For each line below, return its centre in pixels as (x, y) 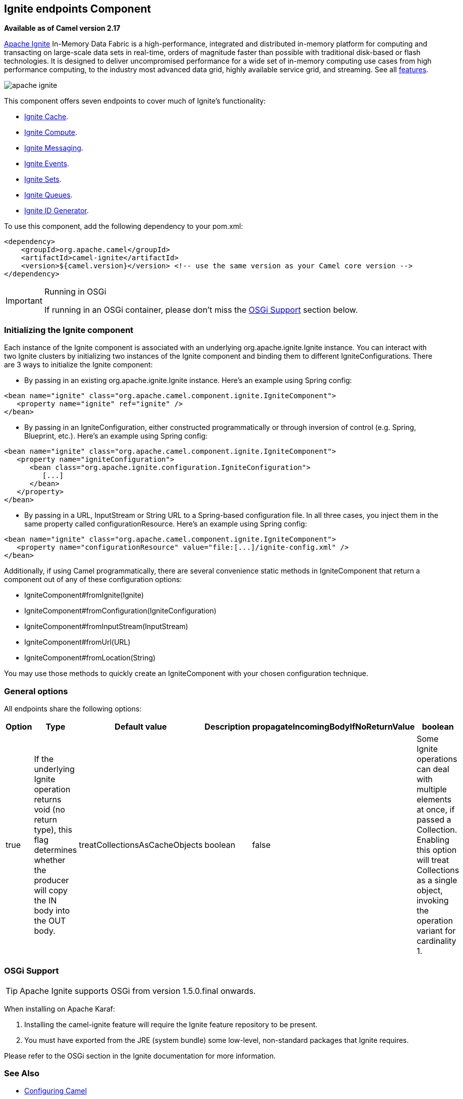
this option (437, 850)
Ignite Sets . (43, 179)
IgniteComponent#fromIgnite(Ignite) (84, 595)
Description (227, 726)
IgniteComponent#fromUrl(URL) (78, 642)
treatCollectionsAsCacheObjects (141, 845)
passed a (434, 819)
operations (437, 759)
